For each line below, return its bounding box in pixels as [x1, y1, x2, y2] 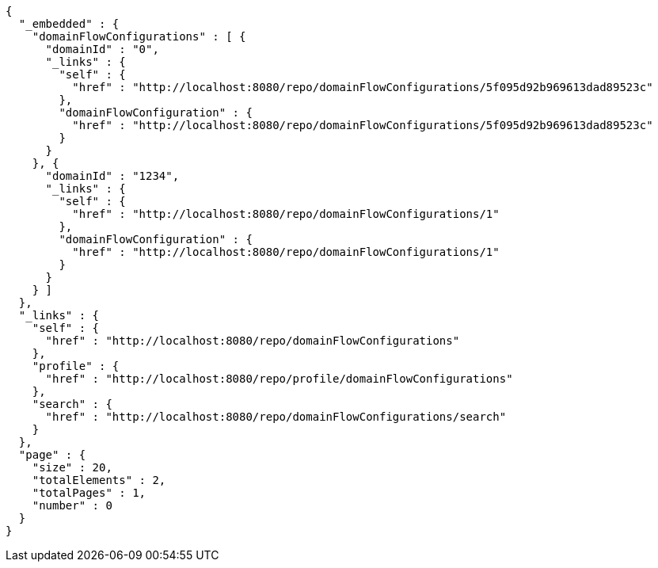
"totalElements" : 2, [32, 474, 166, 486]
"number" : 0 [32, 499, 112, 512]
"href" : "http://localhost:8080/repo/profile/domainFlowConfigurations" [45, 372, 513, 385]
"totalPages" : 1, [32, 486, 146, 499]
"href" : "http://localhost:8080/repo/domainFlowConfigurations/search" [45, 410, 507, 423]
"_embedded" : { [18, 17, 120, 30]
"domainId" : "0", [45, 43, 159, 55]
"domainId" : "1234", [45, 170, 180, 182]
